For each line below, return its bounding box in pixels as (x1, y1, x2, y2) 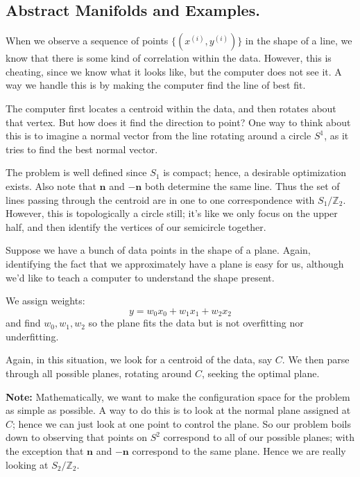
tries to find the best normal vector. (6, 141, 158, 156)
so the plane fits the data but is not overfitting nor (88, 315, 304, 330)
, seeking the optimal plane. (202, 365, 320, 380)
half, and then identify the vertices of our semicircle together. (6, 219, 266, 234)
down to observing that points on (6, 430, 147, 444)
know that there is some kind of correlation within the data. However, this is (6, 51, 332, 65)
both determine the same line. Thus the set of (144, 178, 340, 193)
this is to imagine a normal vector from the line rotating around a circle (6, 128, 311, 143)
